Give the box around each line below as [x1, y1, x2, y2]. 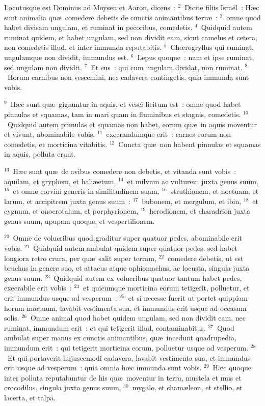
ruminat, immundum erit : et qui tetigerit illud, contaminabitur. [4, 322, 206, 333]
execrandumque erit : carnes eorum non [106, 129, 231, 139]
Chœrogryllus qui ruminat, [170, 42, 254, 52]
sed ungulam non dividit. [4, 62, 82, 72]
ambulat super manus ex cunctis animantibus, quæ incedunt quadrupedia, [4, 332, 236, 343]
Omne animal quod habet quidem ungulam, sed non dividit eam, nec [30, 312, 246, 323]
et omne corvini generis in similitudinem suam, [13, 186, 160, 196]
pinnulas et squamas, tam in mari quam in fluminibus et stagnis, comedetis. [4, 108, 241, 119]
